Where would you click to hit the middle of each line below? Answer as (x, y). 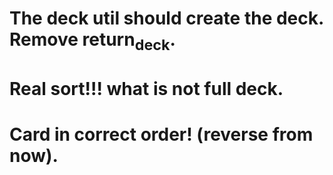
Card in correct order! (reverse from (161, 134)
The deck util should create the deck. (166, 18)
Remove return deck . (92, 41)
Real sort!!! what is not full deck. (146, 88)
